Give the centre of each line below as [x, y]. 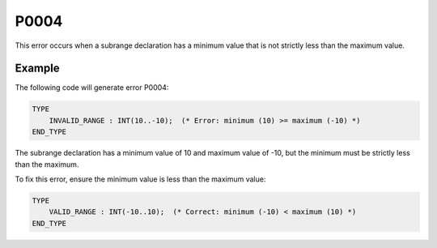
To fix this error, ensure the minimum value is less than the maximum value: [140, 179]
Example [37, 68]
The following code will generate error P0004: [92, 88]
